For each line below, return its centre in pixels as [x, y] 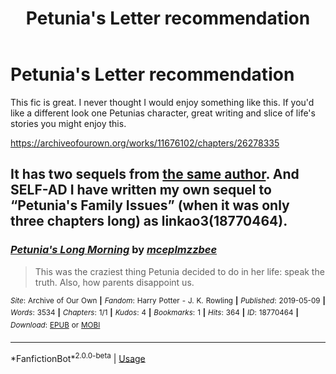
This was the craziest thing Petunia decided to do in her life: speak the [179, 271]
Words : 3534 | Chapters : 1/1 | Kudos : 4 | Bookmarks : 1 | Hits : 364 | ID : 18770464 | [154, 313]
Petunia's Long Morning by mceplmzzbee [114, 250]
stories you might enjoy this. [68, 123]
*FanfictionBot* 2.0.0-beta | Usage [78, 357]
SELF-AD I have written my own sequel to [141, 190]
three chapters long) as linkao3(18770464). [149, 221]
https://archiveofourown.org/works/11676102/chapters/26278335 [145, 143]
